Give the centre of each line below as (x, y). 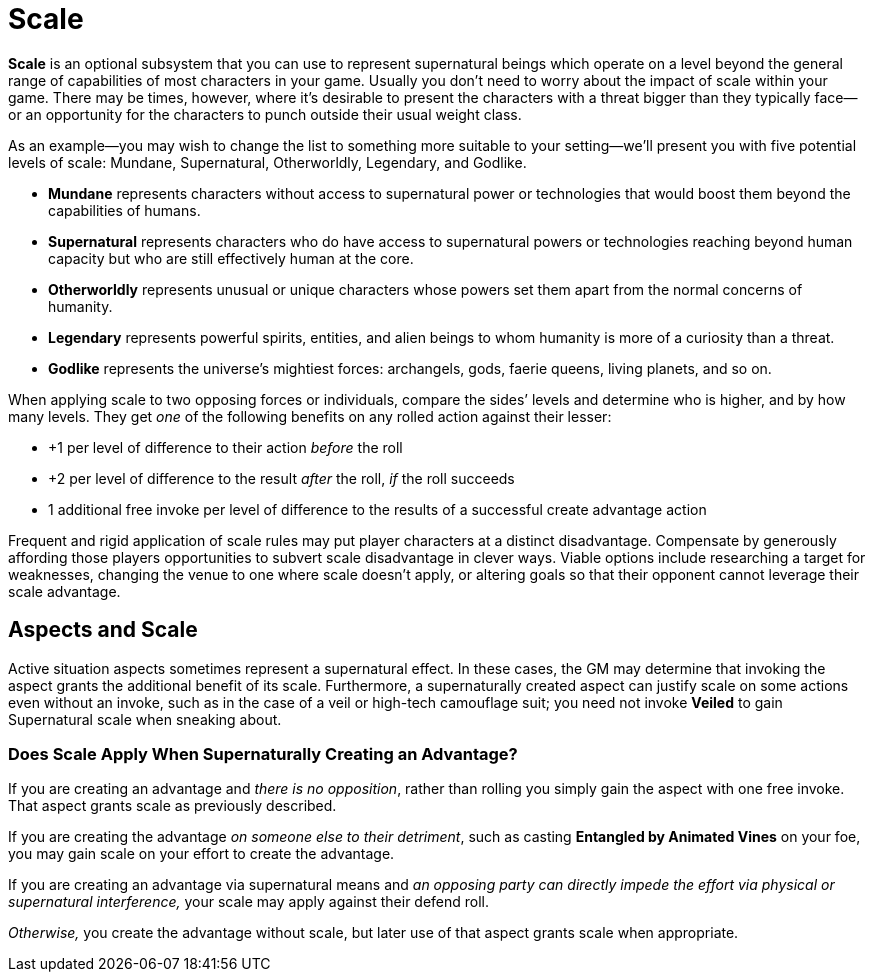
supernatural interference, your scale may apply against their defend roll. (249, 902)
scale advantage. (64, 591)
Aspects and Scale (103, 630)
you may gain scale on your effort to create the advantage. (201, 854)
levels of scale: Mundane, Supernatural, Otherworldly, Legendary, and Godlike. (267, 162)
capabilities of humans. (124, 210)
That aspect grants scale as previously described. (172, 806)
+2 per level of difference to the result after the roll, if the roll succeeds (281, 478)
